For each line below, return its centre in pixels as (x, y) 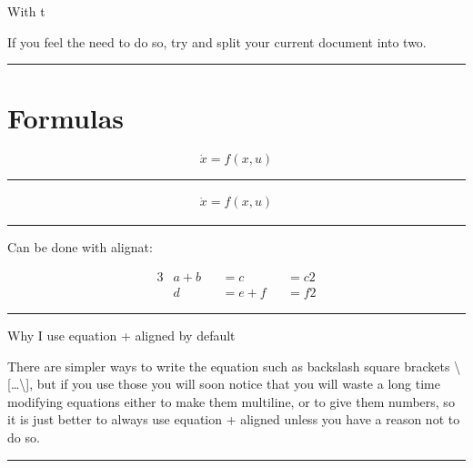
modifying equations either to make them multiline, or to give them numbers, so (231, 401)
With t (26, 11)
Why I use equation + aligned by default (121, 335)
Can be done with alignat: (80, 247)
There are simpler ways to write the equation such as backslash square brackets (229, 366)
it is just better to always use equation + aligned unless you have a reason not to (234, 419)
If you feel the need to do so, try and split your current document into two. (217, 41)
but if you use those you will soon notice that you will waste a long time (238, 384)
